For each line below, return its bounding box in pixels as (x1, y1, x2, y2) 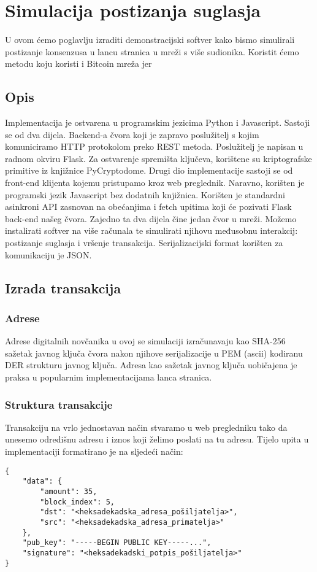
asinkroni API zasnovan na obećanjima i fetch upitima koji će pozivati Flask (5, 200, 292, 213)
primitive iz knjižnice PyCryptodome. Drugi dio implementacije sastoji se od (5, 164, 293, 177)
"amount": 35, (40, 487, 97, 496)
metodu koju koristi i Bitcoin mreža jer (5, 57, 152, 70)
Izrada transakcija (5, 278, 121, 297)
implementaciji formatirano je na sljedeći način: (5, 445, 183, 458)
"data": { (22, 477, 63, 486)
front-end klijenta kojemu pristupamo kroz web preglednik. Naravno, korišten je (5, 176, 305, 189)
